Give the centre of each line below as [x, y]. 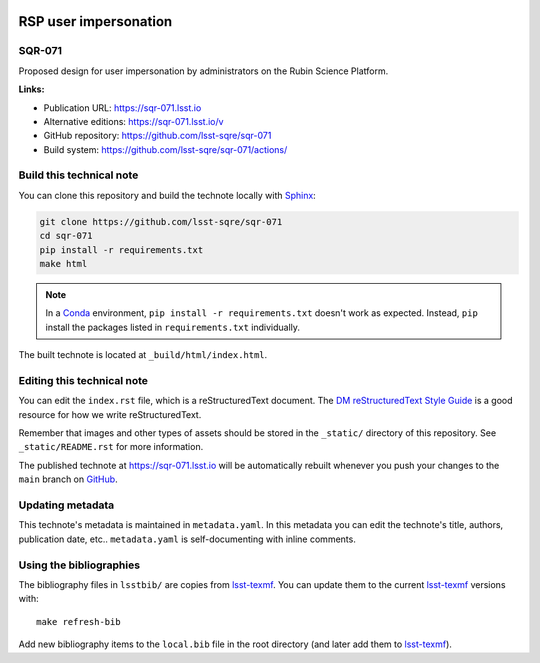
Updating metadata [66, 505]
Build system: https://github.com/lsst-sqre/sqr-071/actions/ [165, 149]
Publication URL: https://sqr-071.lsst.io [122, 107]
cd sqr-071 [66, 236]
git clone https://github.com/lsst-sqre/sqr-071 [161, 221]
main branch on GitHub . [68, 479]
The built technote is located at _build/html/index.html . [143, 355]
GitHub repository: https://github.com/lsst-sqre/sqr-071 [157, 136]
